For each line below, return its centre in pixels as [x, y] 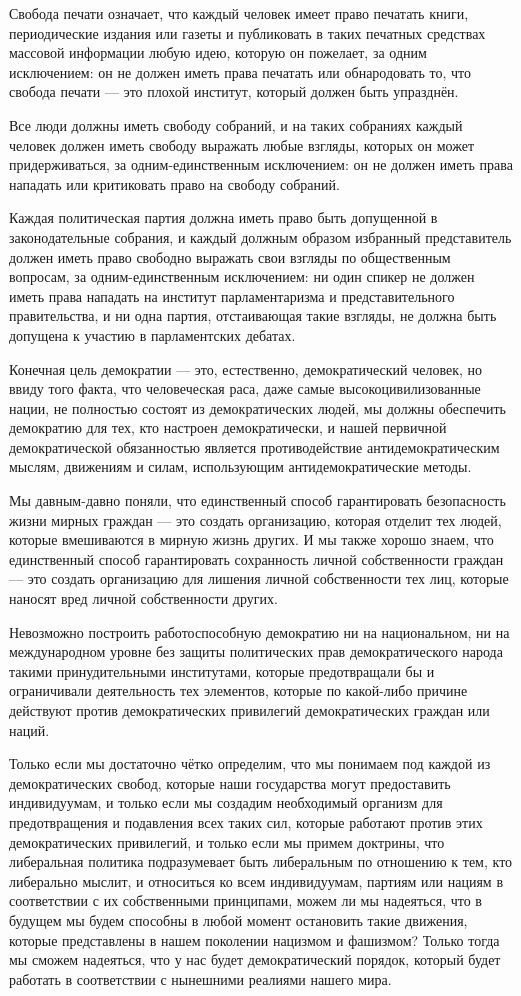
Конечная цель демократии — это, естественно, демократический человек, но [245, 368]
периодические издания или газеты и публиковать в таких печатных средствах [247, 32]
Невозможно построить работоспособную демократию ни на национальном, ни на [259, 631]
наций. [29, 729]
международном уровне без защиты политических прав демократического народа [256, 651]
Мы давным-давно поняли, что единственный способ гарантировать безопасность [257, 500]
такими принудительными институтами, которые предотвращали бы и [222, 670]
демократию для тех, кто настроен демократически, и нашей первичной [228, 427]
